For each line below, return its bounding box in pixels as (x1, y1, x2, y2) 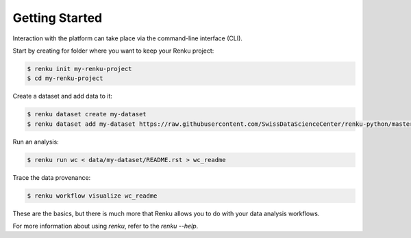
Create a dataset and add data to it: (12, 92, 113, 101)
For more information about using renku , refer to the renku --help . (12, 222, 199, 230)
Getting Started (12, 10, 103, 25)
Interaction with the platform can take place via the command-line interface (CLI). (12, 34, 243, 42)
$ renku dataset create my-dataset (27, 110, 147, 118)
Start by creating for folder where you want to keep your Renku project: (12, 47, 214, 55)
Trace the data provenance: (12, 173, 91, 181)
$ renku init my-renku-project (27, 65, 133, 72)
